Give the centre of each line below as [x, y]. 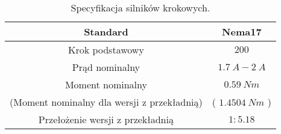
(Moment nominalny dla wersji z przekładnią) [106, 102]
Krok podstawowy [106, 50]
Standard [106, 32]
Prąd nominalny [106, 67]
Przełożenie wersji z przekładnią [106, 119]
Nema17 [242, 32]
